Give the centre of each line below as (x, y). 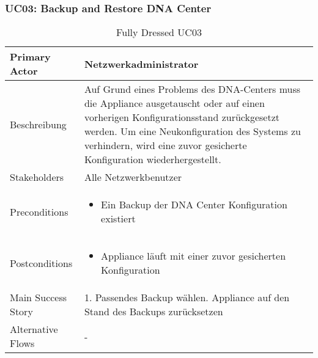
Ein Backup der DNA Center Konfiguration (194, 205)
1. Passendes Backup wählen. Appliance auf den (187, 298)
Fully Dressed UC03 (159, 32)
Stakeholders (37, 177)
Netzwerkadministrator (141, 64)
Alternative (34, 329)
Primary (30, 57)
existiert (118, 219)
